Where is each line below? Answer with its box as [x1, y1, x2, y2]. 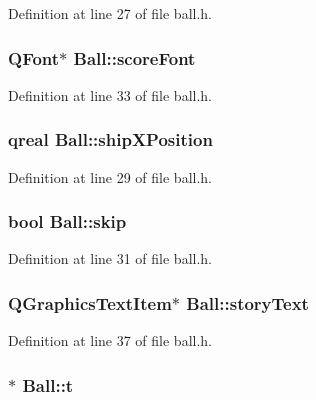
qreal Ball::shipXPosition [8, 127, 213, 152]
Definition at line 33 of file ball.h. [8, 84, 213, 105]
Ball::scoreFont [73, 45, 196, 70]
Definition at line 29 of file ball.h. [8, 166, 213, 187]
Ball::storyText [186, 290, 309, 315]
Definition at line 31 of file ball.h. [8, 248, 213, 269]
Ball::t [22, 372, 74, 397]
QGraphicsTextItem [8, 290, 172, 315]
